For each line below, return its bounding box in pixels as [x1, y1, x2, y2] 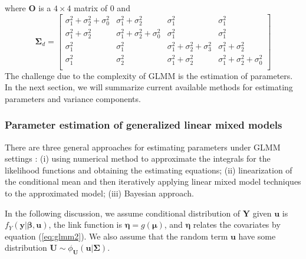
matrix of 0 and [74, 2, 130, 14]
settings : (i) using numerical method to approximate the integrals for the [5, 152, 271, 165]
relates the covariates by [193, 218, 281, 231]
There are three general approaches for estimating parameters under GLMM [5, 140, 281, 153]
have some [238, 230, 276, 242]
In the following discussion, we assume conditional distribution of [5, 206, 241, 219]
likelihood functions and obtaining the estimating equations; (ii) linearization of [5, 163, 292, 176]
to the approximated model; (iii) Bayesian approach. [5, 187, 194, 199]
